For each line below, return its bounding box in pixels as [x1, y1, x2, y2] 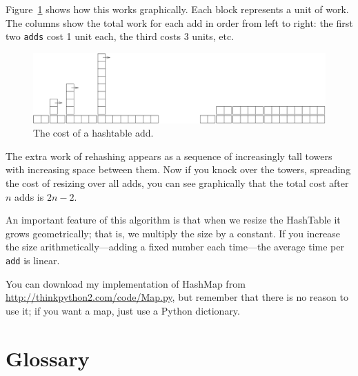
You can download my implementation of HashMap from [6, 276, 246, 290]
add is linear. [6, 253, 60, 268]
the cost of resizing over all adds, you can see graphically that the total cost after [6, 176, 349, 190]
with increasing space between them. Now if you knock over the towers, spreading [6, 162, 351, 177]
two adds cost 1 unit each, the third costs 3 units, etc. [6, 29, 235, 43]
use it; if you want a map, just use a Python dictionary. [6, 303, 240, 317]
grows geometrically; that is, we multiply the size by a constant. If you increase [6, 226, 341, 240]
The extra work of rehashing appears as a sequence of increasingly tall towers [6, 148, 332, 163]
